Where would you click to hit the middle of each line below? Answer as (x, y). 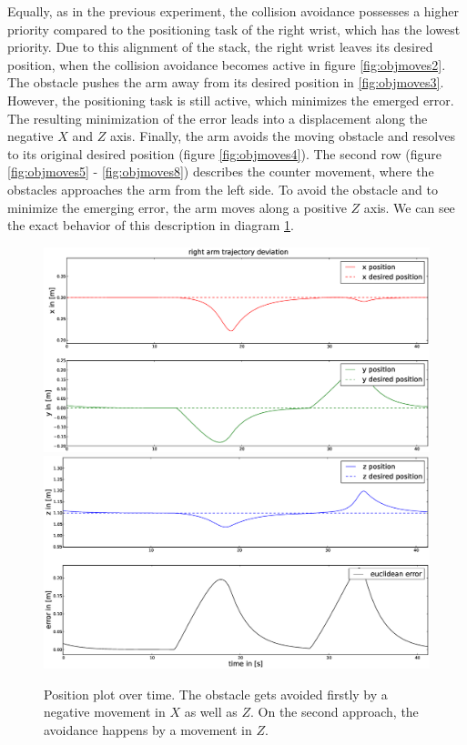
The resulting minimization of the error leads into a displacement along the (218, 118)
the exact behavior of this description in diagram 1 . (151, 225)
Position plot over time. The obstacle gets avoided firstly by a (216, 694)
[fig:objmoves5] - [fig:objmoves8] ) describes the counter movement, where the (221, 171)
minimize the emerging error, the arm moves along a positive (177, 207)
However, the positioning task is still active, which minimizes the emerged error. (231, 100)
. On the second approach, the (334, 712)
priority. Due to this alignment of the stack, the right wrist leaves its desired (220, 47)
